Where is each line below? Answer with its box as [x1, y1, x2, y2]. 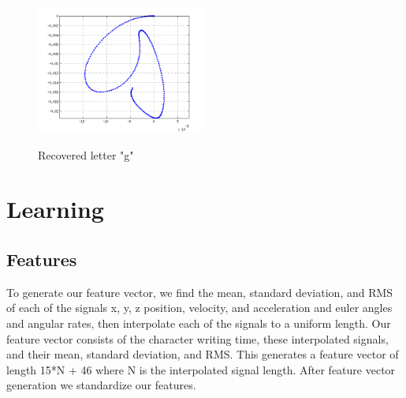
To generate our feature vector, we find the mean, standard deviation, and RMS [6, 283, 393, 300]
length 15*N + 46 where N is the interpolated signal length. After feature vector [6, 361, 396, 377]
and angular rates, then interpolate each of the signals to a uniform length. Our [6, 314, 391, 331]
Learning [6, 193, 104, 225]
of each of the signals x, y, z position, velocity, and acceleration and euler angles [6, 299, 393, 316]
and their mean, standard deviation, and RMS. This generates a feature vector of [6, 346, 399, 362]
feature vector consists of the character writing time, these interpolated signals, [6, 330, 389, 347]
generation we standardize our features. [6, 377, 196, 393]
